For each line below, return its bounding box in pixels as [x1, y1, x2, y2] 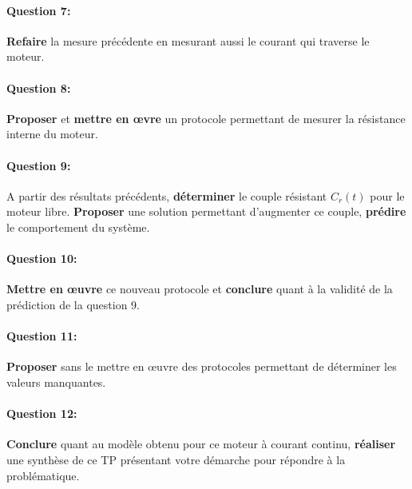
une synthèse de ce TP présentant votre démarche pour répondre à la [6, 451, 346, 467]
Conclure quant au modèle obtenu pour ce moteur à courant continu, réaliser [6, 435, 396, 452]
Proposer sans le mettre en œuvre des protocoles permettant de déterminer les [6, 358, 397, 375]
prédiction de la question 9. [6, 296, 140, 312]
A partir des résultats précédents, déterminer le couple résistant [6, 187, 327, 204]
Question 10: [6, 250, 77, 267]
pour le [370, 187, 405, 204]
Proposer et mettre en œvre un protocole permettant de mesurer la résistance [6, 109, 406, 126]
